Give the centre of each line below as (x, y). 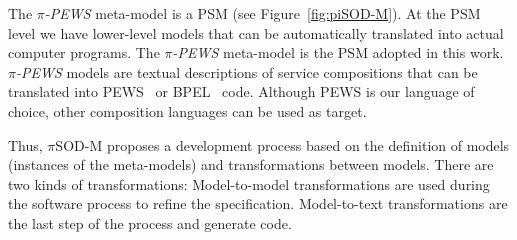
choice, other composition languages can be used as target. (187, 110)
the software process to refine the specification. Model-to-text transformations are (258, 203)
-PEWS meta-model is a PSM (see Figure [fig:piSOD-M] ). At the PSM (262, 13)
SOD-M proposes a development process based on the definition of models (282, 144)
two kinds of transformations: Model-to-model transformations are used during (249, 183)
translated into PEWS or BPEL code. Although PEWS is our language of (241, 91)
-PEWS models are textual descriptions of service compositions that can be (246, 71)
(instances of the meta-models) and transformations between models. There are (251, 164)
